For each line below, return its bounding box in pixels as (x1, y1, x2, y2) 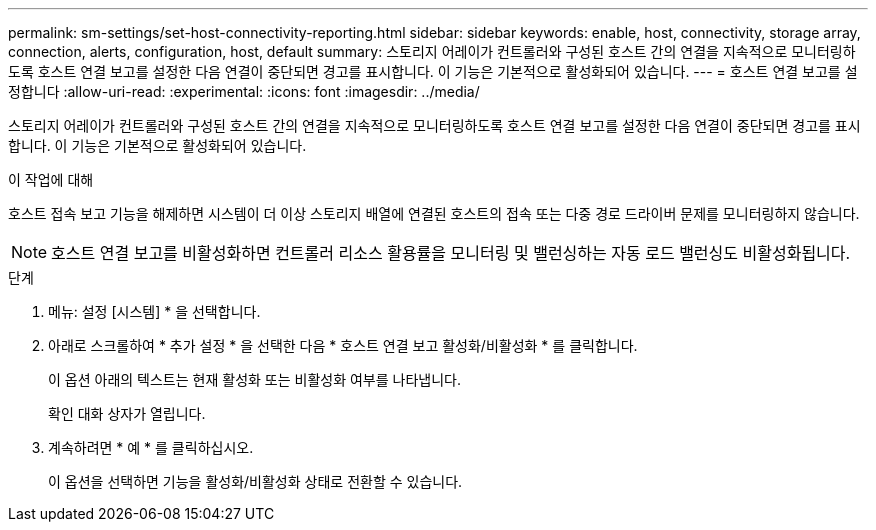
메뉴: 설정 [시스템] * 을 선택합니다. (48, 303, 261, 320)
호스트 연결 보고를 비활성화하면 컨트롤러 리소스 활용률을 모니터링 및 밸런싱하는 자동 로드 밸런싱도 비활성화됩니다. (51, 243, 851, 263)
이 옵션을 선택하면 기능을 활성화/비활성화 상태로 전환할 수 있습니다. (48, 473, 463, 490)
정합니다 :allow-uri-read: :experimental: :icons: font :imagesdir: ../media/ (8, 83, 480, 100)
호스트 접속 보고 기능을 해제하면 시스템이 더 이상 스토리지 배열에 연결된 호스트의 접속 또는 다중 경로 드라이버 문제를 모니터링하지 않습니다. (8, 205, 860, 222)
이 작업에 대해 (8, 171, 94, 188)
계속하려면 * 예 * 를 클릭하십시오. (48, 439, 254, 456)
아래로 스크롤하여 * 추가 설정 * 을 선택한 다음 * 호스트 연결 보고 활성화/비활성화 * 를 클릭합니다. (48, 337, 638, 354)
